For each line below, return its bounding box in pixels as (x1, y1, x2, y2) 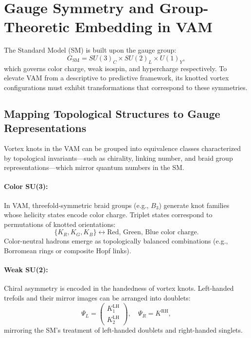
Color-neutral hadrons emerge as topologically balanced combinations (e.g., (4, 236, 228, 246)
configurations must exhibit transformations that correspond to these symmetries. (4, 82, 248, 92)
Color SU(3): (4, 181, 48, 191)
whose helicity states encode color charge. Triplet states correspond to (4, 209, 213, 220)
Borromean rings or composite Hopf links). (4, 245, 131, 256)
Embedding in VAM (74, 17, 213, 37)
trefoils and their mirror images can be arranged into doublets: (4, 293, 191, 303)
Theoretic (4, 17, 70, 37)
